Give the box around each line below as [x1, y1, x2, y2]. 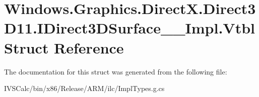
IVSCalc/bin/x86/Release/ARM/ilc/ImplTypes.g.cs [4, 83, 165, 93]
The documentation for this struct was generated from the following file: [4, 66, 227, 76]
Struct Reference [4, 37, 124, 57]
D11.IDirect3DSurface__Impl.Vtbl [4, 17, 255, 38]
